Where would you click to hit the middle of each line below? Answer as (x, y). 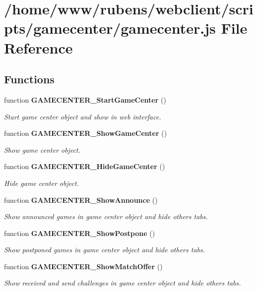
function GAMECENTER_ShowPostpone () (80, 233)
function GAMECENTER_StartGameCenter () (85, 99)
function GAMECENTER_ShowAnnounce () (81, 200)
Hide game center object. (41, 183)
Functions (29, 79)
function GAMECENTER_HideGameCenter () (85, 166)
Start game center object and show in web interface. (83, 116)
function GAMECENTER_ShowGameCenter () (86, 133)
